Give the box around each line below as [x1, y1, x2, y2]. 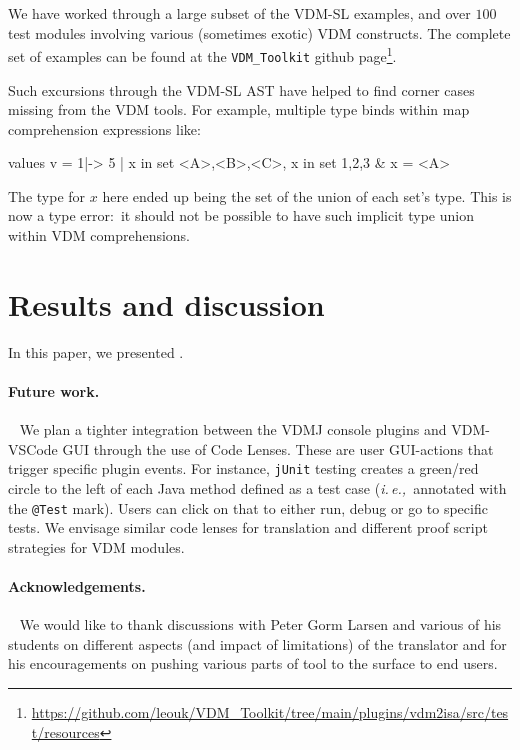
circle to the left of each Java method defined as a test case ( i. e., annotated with [8, 478, 507, 499]
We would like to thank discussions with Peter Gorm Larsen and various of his [19, 614, 502, 635]
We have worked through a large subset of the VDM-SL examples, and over [8, 3, 471, 23]
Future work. [8, 380, 100, 401]
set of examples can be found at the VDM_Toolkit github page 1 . [8, 43, 397, 66]
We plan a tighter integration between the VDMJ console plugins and [19, 419, 447, 440]
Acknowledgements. [8, 576, 146, 597]
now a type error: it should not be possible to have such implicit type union [8, 205, 474, 226]
